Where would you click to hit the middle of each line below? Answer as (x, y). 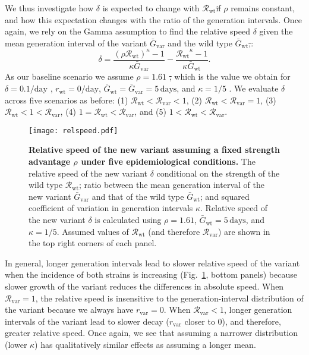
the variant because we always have (69, 310)
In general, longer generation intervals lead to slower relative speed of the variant (152, 263)
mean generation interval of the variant (76, 43)
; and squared (225, 196)
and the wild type (200, 43)
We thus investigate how (49, 8)
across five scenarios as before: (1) (67, 100)
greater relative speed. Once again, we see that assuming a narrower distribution (151, 333)
